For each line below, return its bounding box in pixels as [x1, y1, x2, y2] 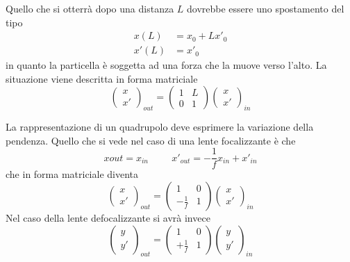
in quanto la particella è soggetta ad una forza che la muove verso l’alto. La [6, 58, 327, 72]
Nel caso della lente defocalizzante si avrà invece [6, 211, 210, 225]
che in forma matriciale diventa [6, 167, 139, 181]
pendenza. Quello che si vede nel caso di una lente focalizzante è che [6, 133, 296, 147]
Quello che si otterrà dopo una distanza [6, 1, 174, 15]
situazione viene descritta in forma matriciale [6, 71, 198, 85]
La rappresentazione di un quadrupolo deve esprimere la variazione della [6, 120, 314, 134]
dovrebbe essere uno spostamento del [187, 1, 344, 15]
